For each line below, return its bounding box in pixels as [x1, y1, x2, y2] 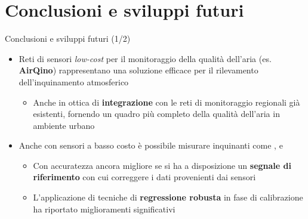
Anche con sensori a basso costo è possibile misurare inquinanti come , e [19, 139, 283, 152]
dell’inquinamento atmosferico [19, 75, 129, 88]
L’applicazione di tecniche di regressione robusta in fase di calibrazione [33, 191, 303, 203]
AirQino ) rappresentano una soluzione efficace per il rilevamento [19, 64, 258, 76]
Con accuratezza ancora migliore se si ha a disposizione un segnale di [33, 159, 291, 171]
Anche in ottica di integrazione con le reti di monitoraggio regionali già [33, 95, 300, 108]
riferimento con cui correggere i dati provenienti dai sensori [33, 171, 256, 183]
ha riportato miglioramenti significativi [33, 202, 175, 215]
